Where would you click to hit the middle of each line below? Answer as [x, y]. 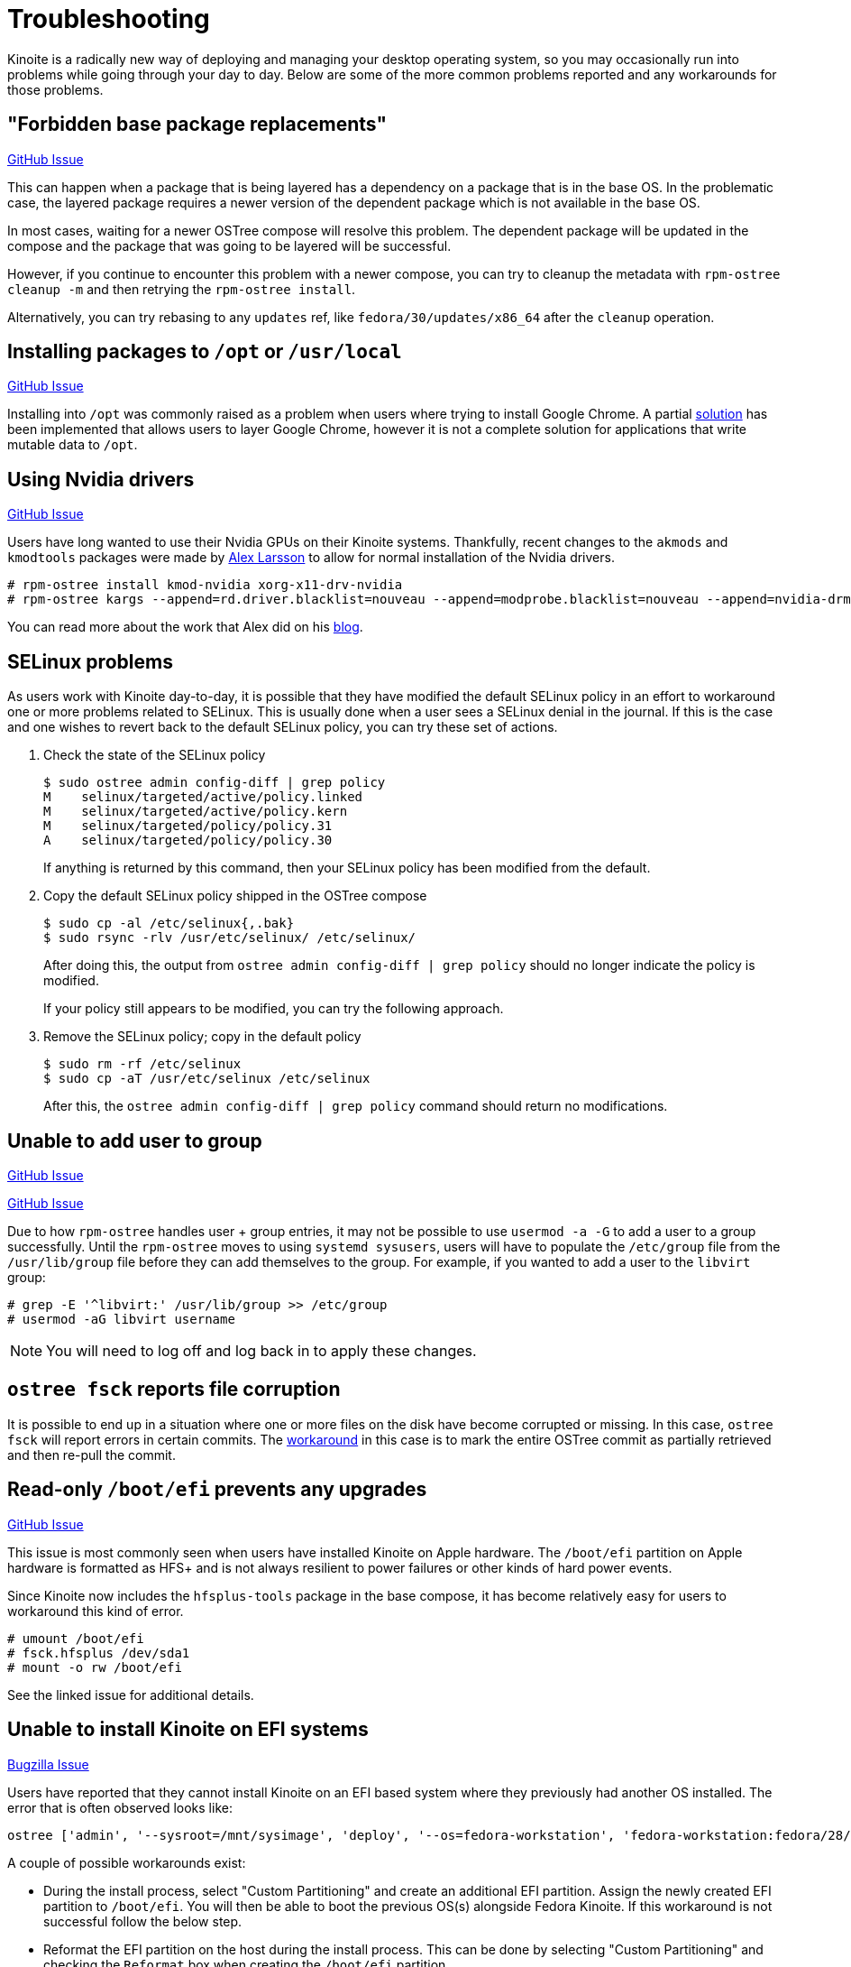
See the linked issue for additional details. [131, 1695]
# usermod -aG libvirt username [121, 1319]
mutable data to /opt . [73, 445]
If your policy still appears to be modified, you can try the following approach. [274, 1009]
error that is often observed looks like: [120, 1807]
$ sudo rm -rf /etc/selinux [142, 1064]
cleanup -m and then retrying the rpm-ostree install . [182, 289]
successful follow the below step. [143, 1921]
